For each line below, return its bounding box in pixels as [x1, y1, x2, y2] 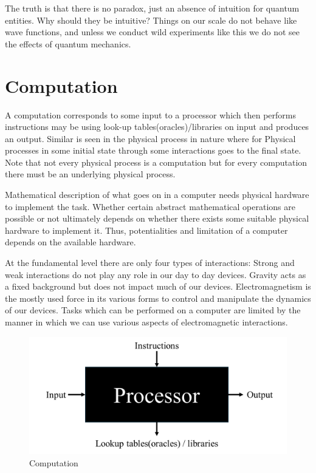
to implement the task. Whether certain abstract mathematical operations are [5, 200, 295, 213]
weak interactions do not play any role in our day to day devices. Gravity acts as [5, 268, 306, 281]
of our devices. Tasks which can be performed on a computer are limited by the [5, 304, 301, 316]
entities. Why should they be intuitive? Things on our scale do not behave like [5, 13, 297, 26]
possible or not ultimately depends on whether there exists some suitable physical [5, 212, 309, 225]
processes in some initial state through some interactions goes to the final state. [5, 144, 301, 157]
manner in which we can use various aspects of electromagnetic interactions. [5, 316, 288, 328]
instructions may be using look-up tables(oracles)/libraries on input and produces [5, 120, 309, 133]
